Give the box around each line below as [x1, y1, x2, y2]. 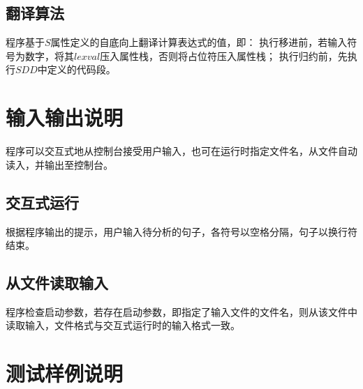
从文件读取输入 [6, 272, 108, 293]
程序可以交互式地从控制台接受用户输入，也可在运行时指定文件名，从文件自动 [6, 144, 357, 158]
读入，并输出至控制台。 [6, 157, 113, 171]
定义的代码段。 [47, 62, 116, 77]
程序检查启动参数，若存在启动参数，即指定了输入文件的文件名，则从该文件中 [6, 304, 357, 319]
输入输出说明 [6, 103, 124, 132]
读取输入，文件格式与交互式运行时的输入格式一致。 [6, 318, 240, 333]
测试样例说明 [6, 359, 124, 388]
